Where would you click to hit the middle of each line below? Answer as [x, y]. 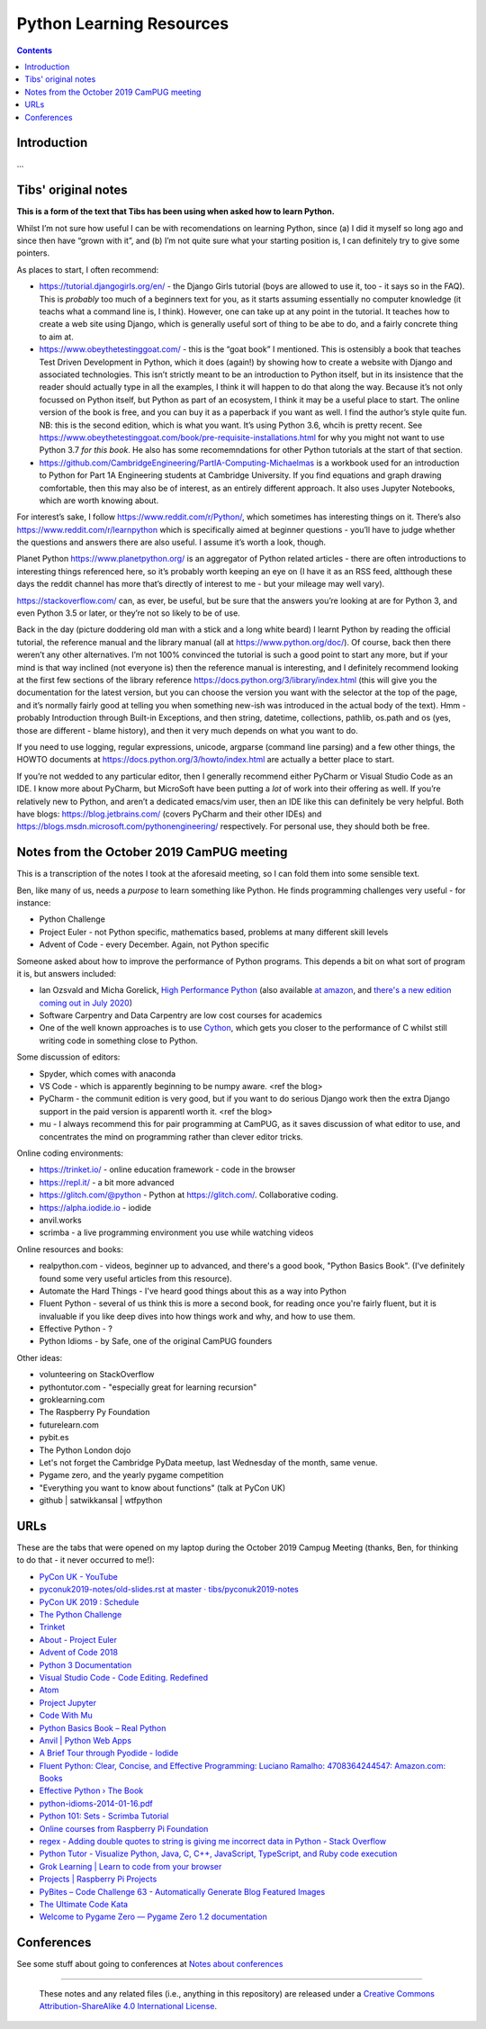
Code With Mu [66, 1716]
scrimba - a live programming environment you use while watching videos [176, 1232]
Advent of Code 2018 [79, 1653]
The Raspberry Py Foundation [94, 1412]
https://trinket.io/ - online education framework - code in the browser [167, 1169]
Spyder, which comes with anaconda [108, 1073]
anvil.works [60, 1220]
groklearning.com [72, 1400]
